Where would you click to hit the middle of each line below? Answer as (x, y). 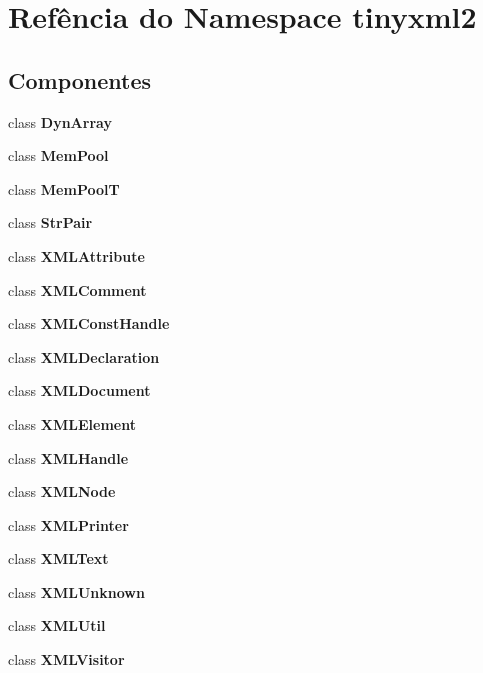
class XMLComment (77, 289)
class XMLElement (72, 423)
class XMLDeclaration (84, 356)
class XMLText (58, 558)
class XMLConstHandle (89, 323)
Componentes (80, 79)
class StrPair (50, 222)
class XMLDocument (79, 390)
